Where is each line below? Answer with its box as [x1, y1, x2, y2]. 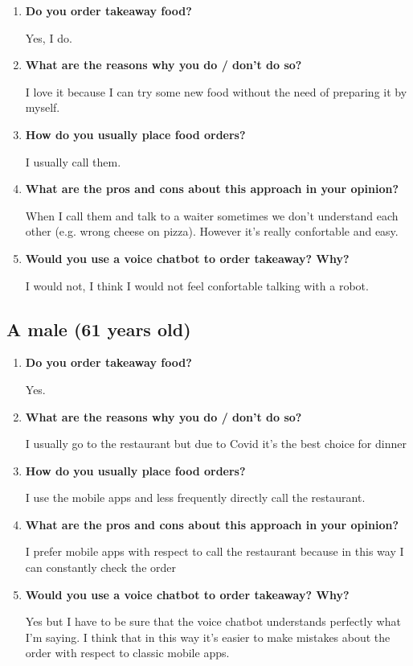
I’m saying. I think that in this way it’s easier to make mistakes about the [25, 628, 391, 645]
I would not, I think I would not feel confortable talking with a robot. [25, 277, 369, 294]
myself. [25, 99, 60, 116]
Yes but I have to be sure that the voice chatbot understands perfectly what [25, 613, 401, 630]
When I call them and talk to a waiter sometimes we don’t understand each [25, 207, 399, 224]
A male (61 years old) [6, 316, 191, 341]
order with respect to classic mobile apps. [25, 644, 230, 661]
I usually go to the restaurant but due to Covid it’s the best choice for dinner [25, 435, 407, 452]
